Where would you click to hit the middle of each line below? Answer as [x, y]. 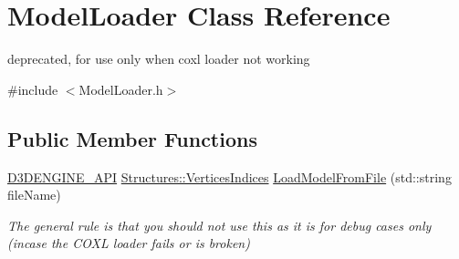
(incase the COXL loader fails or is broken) [129, 243]
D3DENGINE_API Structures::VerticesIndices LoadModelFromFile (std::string [229, 176]
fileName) [34, 195]
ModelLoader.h [121, 89]
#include [33, 89]
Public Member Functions [132, 138]
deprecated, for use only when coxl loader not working [159, 59]
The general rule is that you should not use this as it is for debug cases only [219, 225]
